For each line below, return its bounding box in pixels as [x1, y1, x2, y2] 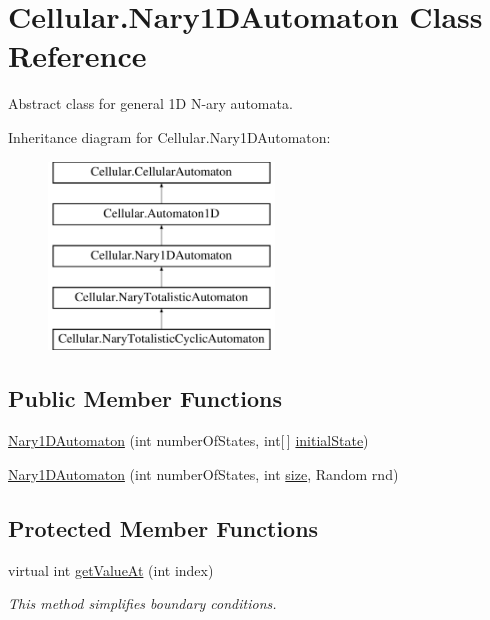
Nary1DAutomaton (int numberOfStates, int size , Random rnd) [8, 463, 399, 484]
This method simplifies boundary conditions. [8, 593, 277, 614]
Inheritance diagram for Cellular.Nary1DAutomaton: [8, 126, 331, 147]
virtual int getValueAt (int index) [8, 559, 214, 580]
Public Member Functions [8, 383, 282, 414]
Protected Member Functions [8, 512, 319, 543]
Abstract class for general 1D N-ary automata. [8, 93, 293, 114]
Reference [8, 35, 147, 76]
